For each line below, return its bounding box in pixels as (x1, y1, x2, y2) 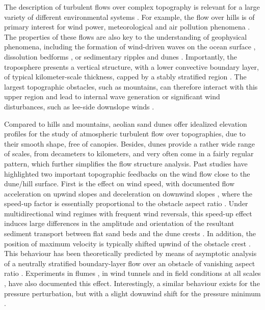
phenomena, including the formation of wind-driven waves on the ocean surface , (4, 41, 256, 52)
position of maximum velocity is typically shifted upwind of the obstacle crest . (4, 238, 251, 248)
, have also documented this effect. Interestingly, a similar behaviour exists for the (4, 278, 260, 289)
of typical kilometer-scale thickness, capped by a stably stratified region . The (4, 71, 247, 82)
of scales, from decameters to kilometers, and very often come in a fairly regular (4, 148, 254, 159)
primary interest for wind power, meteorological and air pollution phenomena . (4, 21, 250, 32)
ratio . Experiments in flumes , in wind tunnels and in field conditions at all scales (4, 268, 261, 278)
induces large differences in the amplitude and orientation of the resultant (4, 218, 234, 229)
